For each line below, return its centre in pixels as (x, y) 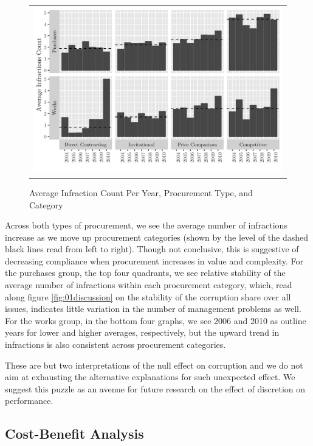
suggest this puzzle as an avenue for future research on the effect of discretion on (155, 388)
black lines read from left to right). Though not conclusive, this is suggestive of (152, 249)
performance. (29, 401)
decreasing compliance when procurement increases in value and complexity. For (154, 260)
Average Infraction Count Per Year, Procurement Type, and (141, 192)
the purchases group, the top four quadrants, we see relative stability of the (145, 273)
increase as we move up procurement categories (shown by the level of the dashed (157, 237)
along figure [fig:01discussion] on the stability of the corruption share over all (148, 296)
